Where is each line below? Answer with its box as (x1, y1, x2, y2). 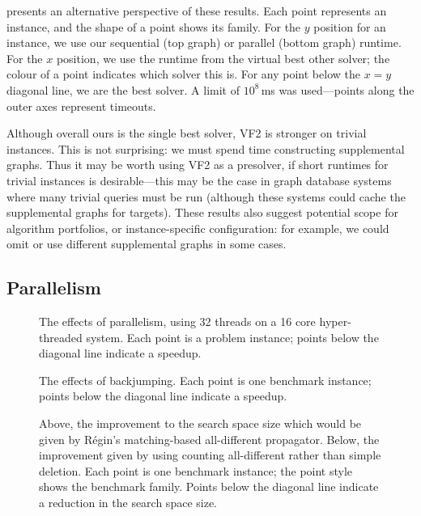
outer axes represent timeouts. (6, 97, 156, 114)
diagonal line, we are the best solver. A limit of (6, 81, 240, 98)
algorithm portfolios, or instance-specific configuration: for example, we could (6, 219, 389, 236)
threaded (39, 328, 83, 345)
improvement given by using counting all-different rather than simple (39, 446, 381, 463)
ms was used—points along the (261, 81, 415, 98)
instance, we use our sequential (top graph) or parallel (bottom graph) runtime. (6, 34, 402, 51)
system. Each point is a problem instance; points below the (86, 328, 379, 345)
